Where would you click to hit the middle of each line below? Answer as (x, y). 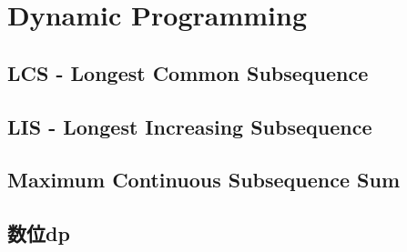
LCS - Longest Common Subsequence (188, 72)
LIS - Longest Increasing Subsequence (190, 126)
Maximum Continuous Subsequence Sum (204, 180)
